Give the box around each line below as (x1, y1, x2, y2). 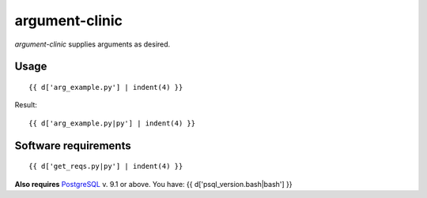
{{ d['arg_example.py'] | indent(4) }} (28, 83, 183, 92)
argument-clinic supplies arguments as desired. (14, 39, 171, 49)
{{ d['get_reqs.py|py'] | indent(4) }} (28, 162, 183, 171)
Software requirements (14, 139, 131, 152)
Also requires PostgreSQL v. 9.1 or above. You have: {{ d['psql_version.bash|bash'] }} (14, 179, 293, 189)
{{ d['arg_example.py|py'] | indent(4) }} (28, 118, 196, 128)
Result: (14, 100, 37, 110)
